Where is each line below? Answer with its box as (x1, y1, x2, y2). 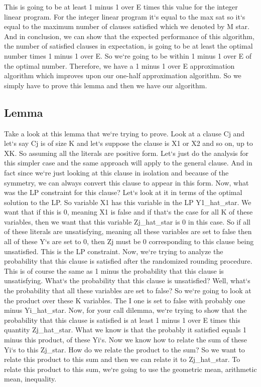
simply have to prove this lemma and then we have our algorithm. (4, 80, 207, 90)
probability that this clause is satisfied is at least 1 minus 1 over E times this (4, 314, 240, 325)
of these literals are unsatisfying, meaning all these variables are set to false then (4, 226, 252, 237)
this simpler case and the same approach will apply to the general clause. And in (4, 157, 252, 168)
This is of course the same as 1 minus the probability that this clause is (4, 265, 224, 276)
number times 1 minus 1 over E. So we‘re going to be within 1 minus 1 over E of (4, 50, 252, 61)
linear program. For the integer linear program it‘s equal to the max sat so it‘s (4, 11, 245, 22)
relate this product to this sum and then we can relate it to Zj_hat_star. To (4, 354, 240, 364)
